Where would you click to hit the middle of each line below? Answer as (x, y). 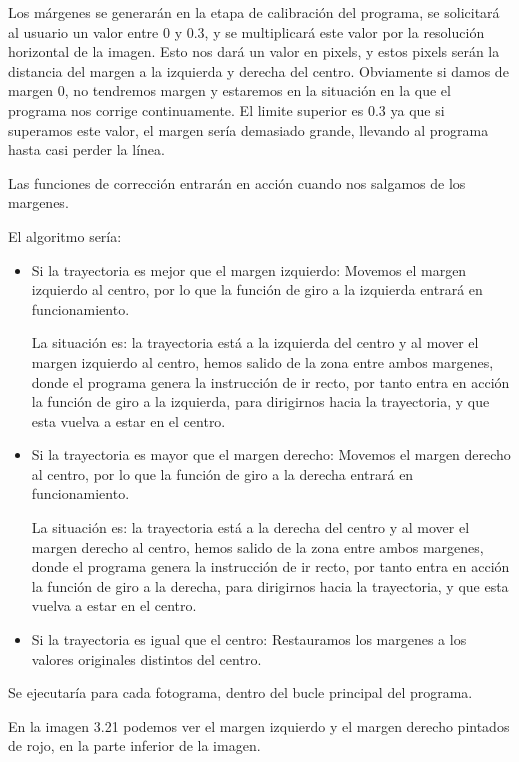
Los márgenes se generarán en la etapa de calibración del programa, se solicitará (254, 12)
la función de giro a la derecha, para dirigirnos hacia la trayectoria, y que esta (270, 585)
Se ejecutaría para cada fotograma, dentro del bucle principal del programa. (240, 692)
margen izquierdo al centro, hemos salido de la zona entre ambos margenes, (262, 361)
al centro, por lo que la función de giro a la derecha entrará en (222, 473)
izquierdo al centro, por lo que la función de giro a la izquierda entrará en (257, 289)
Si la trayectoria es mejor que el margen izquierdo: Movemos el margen (249, 269)
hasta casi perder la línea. (86, 149)
